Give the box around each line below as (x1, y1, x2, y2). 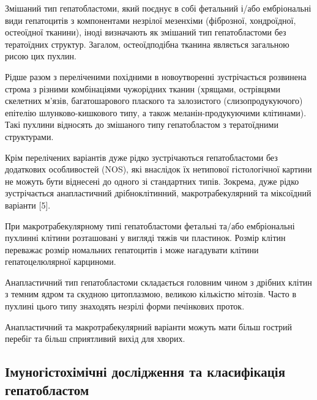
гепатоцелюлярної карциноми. (5, 255, 116, 268)
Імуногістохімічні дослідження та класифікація (5, 362, 285, 381)
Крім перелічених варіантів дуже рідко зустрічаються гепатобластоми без (5, 150, 278, 163)
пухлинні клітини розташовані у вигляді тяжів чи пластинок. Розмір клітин (5, 231, 286, 244)
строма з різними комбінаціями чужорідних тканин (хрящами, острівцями (5, 82, 281, 95)
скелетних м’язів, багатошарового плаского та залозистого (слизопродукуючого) (5, 94, 303, 107)
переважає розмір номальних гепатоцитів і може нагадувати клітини (5, 243, 259, 256)
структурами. (5, 130, 54, 143)
